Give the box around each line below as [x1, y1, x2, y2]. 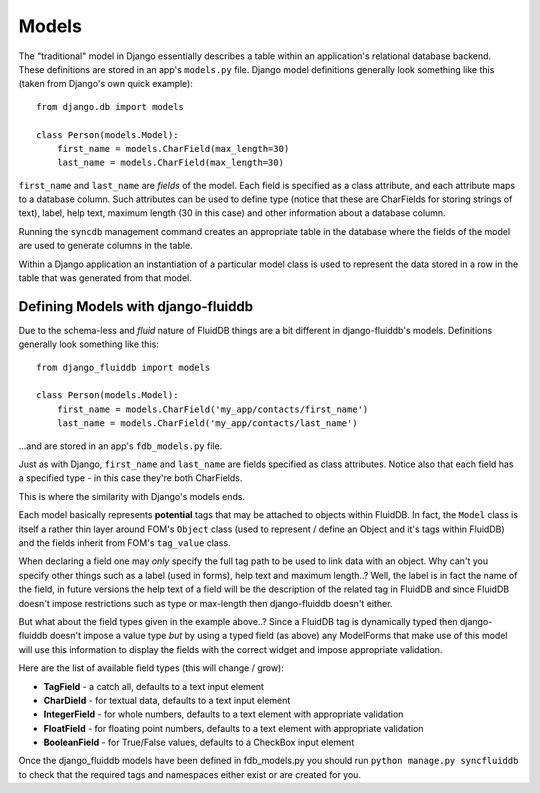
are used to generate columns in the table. [18, 240, 194, 252]
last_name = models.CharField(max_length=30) [56, 157, 285, 169]
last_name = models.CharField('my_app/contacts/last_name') [56, 418, 359, 429]
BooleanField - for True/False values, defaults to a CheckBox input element [43, 736, 355, 749]
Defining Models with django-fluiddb [18, 298, 254, 315]
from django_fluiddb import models [36, 361, 211, 373]
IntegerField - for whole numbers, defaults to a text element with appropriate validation [43, 708, 404, 720]
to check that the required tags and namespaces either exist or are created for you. [18, 768, 362, 780]
